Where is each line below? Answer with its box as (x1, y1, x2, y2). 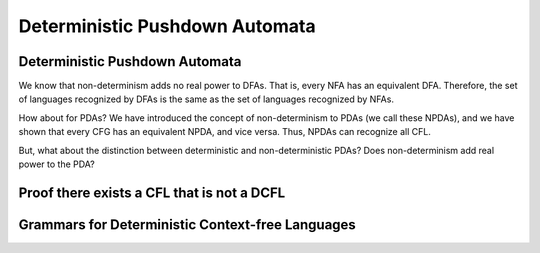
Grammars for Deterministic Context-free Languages (18, 216, 357, 233)
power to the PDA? (18, 158, 95, 170)
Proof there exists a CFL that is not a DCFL (18, 184, 286, 201)
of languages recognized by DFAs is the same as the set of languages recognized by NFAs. (18, 93, 395, 105)
